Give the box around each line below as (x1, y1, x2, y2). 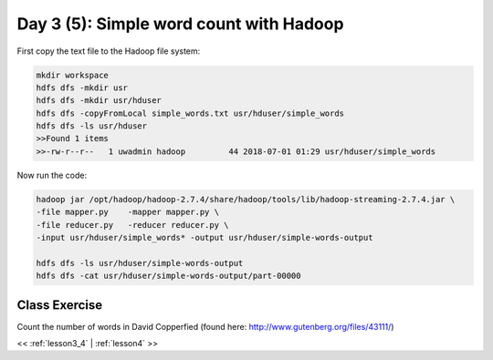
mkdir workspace (36, 69, 110, 80)
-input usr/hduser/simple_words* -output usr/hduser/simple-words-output (36, 232, 373, 243)
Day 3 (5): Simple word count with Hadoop (16, 14, 344, 34)
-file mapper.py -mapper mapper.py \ (36, 207, 219, 218)
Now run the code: (16, 170, 87, 180)
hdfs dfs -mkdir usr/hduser (36, 96, 162, 106)
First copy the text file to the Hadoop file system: (16, 46, 201, 57)
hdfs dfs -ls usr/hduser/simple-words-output (36, 258, 244, 268)
